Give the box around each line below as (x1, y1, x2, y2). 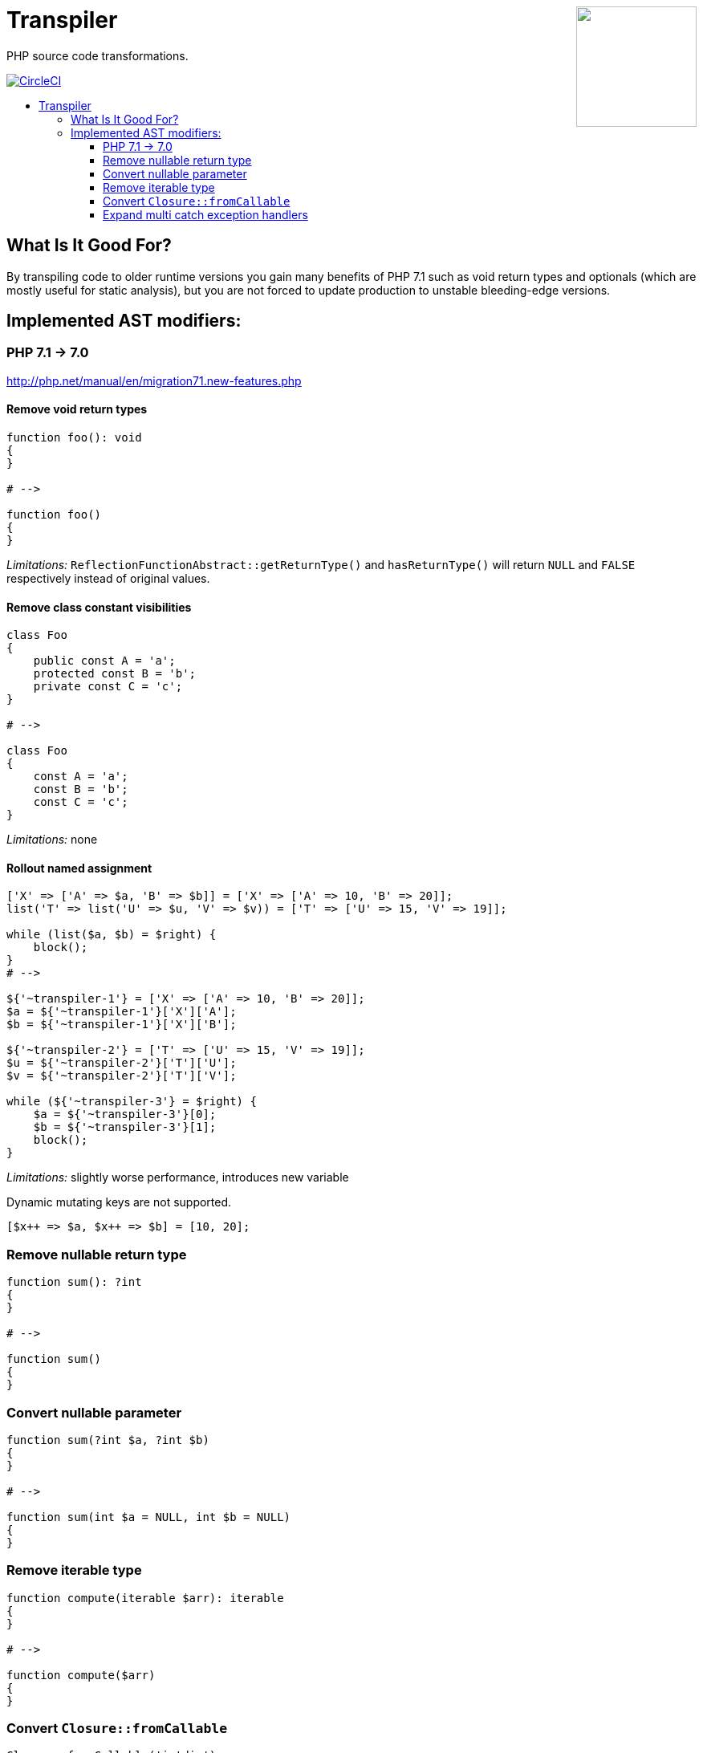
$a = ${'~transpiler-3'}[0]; (33, 1108, 217, 1121)
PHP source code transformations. (6, 48, 189, 63)
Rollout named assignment (6, 860, 152, 875)
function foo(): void (6, 431, 142, 445)
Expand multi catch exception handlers (103, 207, 308, 222)
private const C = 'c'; (33, 680, 183, 693)
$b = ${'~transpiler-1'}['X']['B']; (6, 1018, 237, 1031)
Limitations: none (6, 832, 98, 847)
